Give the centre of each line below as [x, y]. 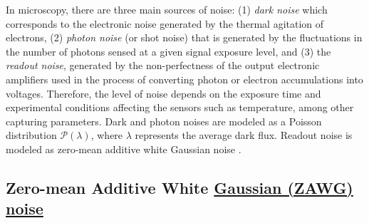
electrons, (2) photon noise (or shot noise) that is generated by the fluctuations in [184, 37]
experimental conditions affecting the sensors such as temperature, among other [180, 107]
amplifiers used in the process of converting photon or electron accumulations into [184, 79]
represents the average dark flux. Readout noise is [244, 135]
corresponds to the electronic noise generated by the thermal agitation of [165, 23]
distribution [31, 135]
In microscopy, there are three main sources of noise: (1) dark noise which [167, 9]
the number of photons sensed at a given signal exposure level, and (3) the [168, 51]
